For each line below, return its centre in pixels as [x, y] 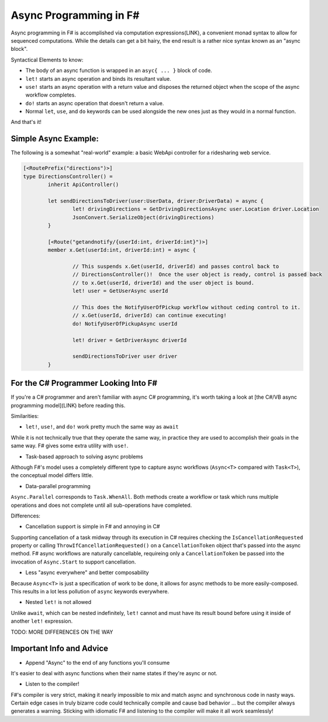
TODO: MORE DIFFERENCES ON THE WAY [62, 632]
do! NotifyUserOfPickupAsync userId [125, 324]
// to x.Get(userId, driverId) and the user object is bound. [163, 283]
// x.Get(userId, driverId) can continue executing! [149, 315]
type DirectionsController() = [68, 176]
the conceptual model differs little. [52, 475]
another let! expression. [42, 621]
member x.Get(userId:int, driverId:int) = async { [122, 250]
